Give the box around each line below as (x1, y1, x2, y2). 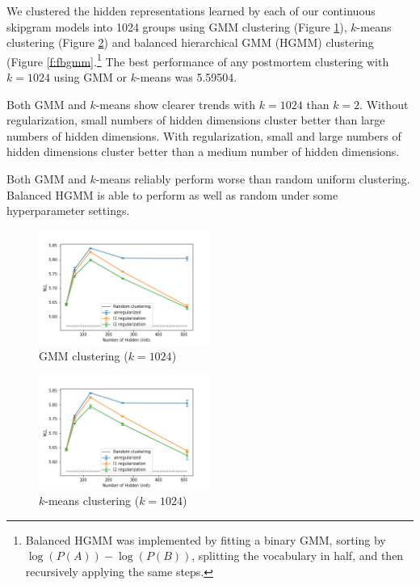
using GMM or (53, 69, 128, 86)
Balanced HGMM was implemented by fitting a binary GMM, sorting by (25, 531, 386, 548)
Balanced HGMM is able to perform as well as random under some (6, 186, 338, 203)
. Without (359, 95, 409, 112)
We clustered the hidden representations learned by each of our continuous (6, 2, 376, 19)
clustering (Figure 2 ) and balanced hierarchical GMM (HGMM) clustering (6, 34, 374, 51)
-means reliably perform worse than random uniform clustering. (95, 170, 410, 187)
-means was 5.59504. (136, 69, 237, 86)
